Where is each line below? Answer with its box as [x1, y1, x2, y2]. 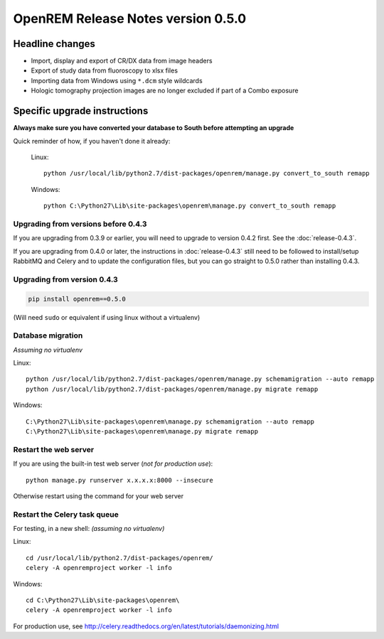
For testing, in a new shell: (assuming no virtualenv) [13, 525, 165, 533]
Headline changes [13, 38, 96, 50]
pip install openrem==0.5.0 [28, 295, 126, 303]
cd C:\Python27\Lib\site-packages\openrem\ [26, 596, 180, 604]
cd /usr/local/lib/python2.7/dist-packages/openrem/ [26, 554, 213, 562]
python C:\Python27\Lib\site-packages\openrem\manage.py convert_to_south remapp [43, 202, 336, 210]
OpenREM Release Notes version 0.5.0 [13, 11, 247, 26]
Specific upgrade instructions [13, 105, 149, 117]
